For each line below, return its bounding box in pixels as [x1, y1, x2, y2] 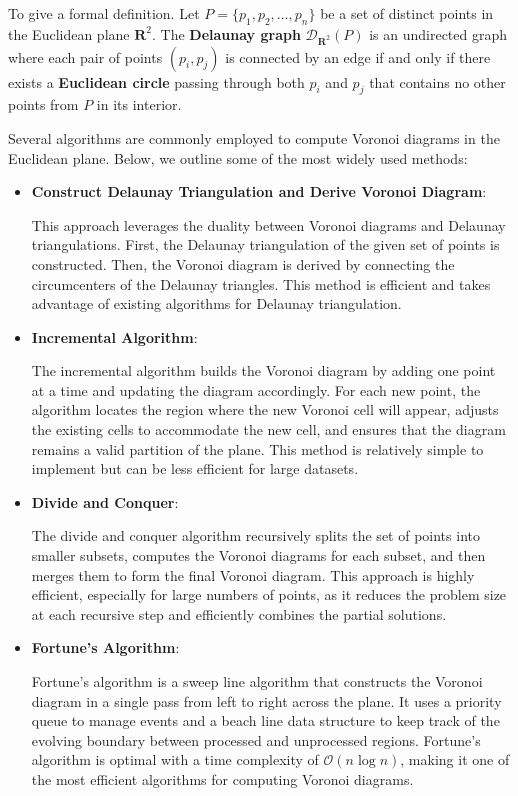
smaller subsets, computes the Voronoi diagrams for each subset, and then [31, 545, 486, 566]
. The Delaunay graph [152, 23, 301, 44]
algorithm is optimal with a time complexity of [31, 749, 319, 770]
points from [8, 94, 79, 115]
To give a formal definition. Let [8, 3, 200, 23]
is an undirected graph [369, 23, 508, 44]
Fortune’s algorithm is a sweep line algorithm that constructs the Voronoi [31, 671, 483, 691]
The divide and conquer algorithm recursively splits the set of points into [31, 525, 480, 546]
